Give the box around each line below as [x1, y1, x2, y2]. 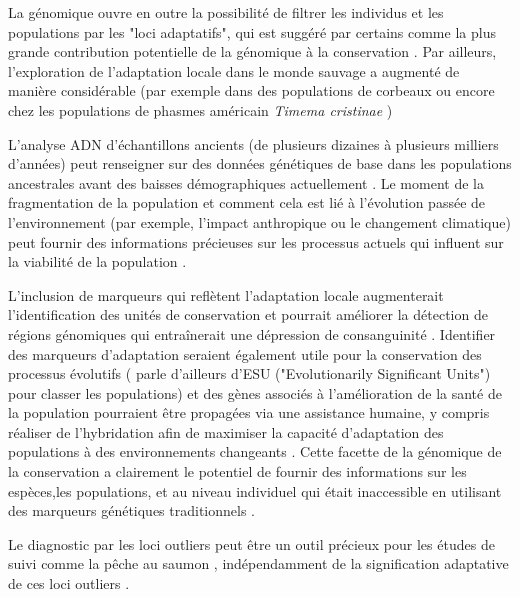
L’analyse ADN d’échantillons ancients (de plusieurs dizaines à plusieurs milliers [8, 133, 499, 154]
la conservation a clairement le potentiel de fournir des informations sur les [8, 461, 467, 482]
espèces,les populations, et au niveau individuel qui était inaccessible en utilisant [8, 480, 502, 501]
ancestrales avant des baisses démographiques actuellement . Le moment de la [8, 172, 484, 193]
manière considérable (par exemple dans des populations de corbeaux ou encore [8, 80, 495, 101]
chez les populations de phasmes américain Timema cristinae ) [8, 99, 393, 120]
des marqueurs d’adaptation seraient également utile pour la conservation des [8, 343, 482, 364]
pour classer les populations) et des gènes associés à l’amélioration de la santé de [8, 382, 502, 403]
